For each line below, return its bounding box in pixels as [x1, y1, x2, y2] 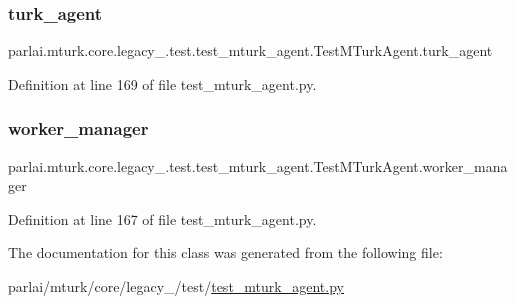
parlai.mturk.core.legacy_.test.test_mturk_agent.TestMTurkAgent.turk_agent [8, 40, 493, 61]
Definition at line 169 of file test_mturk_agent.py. [8, 73, 317, 94]
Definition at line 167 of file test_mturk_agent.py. [8, 208, 317, 229]
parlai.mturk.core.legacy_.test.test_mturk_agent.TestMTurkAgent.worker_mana [8, 155, 508, 176]
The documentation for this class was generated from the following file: [8, 242, 443, 263]
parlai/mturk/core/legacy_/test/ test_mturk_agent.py [8, 276, 344, 296]
